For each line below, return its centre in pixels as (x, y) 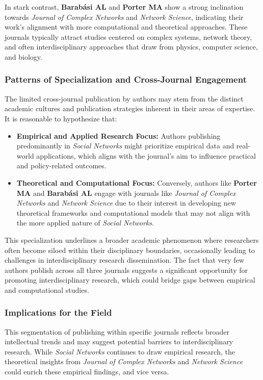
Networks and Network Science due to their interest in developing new (126, 203)
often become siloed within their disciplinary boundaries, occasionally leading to (130, 250)
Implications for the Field (58, 312)
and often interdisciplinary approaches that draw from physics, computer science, (131, 47)
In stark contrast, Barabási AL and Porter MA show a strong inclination (124, 7)
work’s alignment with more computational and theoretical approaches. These (126, 27)
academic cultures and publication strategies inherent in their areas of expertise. (130, 108)
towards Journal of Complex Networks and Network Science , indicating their (124, 17)
